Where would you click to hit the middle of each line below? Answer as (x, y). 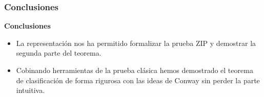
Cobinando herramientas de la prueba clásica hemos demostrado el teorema (135, 70)
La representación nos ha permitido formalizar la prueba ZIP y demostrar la (136, 43)
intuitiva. (31, 90)
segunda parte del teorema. (59, 53)
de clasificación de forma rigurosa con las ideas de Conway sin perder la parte (138, 80)
